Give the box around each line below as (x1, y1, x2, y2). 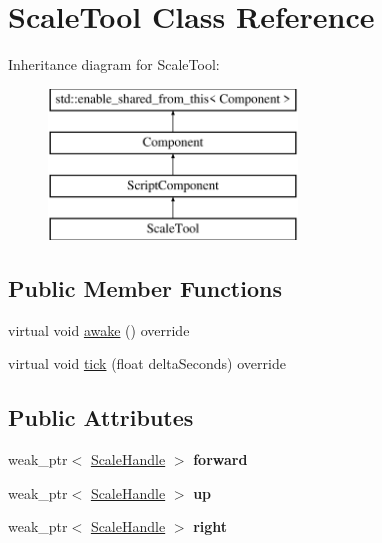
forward (193, 449, 248, 470)
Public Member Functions (8, 272, 282, 303)
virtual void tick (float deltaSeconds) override (8, 353, 286, 374)
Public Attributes (8, 402, 194, 433)
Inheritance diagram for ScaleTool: (8, 54, 220, 75)
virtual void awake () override (8, 319, 190, 340)
